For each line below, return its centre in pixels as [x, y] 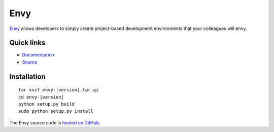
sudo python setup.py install [56, 111]
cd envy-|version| [41, 97]
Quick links [27, 43]
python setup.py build [47, 104]
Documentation [38, 55]
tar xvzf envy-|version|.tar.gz [59, 90]
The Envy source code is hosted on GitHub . [55, 122]
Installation [27, 76]
